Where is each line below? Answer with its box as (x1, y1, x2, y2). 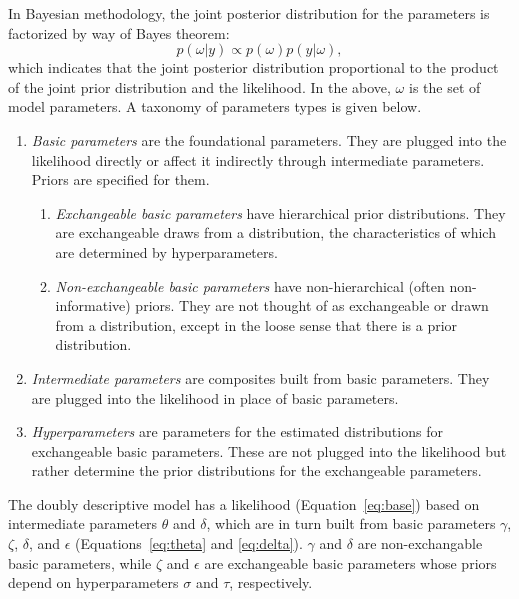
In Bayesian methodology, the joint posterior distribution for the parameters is (8, 3, 490, 23)
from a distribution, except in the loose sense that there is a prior (55, 314, 458, 335)
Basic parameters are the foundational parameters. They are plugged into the (31, 129, 507, 150)
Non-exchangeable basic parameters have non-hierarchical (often (55, 275, 445, 296)
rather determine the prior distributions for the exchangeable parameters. (31, 460, 482, 481)
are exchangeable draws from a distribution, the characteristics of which (55, 222, 496, 243)
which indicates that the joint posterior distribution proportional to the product (8, 57, 499, 78)
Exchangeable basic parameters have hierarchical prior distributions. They (55, 202, 506, 223)
